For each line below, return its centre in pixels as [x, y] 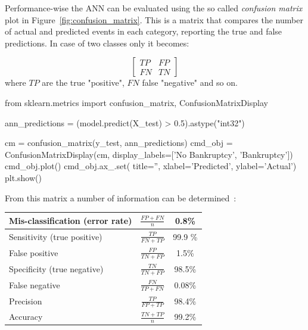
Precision [26, 301]
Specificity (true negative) [56, 268]
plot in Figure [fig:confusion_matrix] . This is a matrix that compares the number [154, 19]
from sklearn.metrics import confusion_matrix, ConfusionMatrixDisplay [136, 102]
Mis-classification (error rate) [71, 220]
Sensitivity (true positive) [56, 236]
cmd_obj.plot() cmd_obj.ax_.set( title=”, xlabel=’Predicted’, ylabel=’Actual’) [151, 166]
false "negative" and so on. [190, 82]
